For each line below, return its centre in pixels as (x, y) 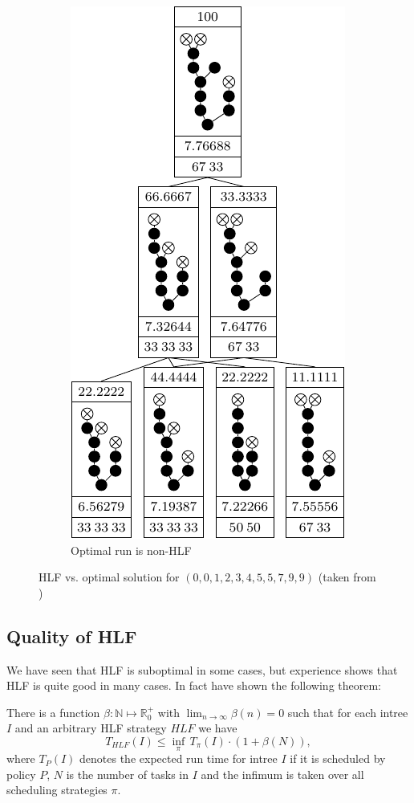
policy (21, 774)
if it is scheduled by (338, 758)
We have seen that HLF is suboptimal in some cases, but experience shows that (202, 669)
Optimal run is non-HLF (131, 550)
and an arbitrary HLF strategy (91, 728)
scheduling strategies (57, 790)
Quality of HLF (72, 636)
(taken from (347, 577)
